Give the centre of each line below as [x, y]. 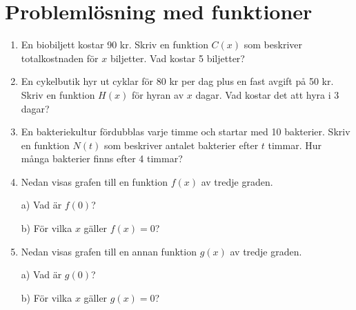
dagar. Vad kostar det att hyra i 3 [267, 94]
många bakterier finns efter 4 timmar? [102, 158]
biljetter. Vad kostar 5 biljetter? [177, 58]
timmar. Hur [295, 145]
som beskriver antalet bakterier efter [181, 145]
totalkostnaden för [60, 58]
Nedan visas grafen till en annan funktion [109, 251]
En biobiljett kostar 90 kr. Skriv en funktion [115, 45]
